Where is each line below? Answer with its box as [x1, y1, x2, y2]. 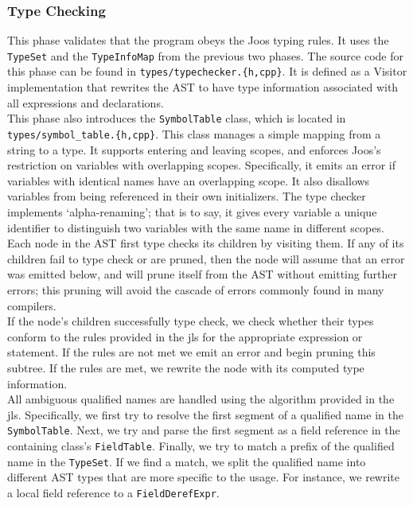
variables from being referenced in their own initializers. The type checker [7, 188, 366, 204]
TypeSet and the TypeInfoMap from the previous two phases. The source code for [7, 47, 403, 64]
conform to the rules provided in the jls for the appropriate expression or [7, 328, 363, 344]
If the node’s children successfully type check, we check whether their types [7, 313, 374, 329]
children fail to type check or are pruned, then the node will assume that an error [7, 250, 405, 267]
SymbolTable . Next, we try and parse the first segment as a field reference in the [7, 422, 400, 438]
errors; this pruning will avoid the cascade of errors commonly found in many [7, 281, 384, 298]
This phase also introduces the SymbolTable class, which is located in [7, 110, 346, 127]
